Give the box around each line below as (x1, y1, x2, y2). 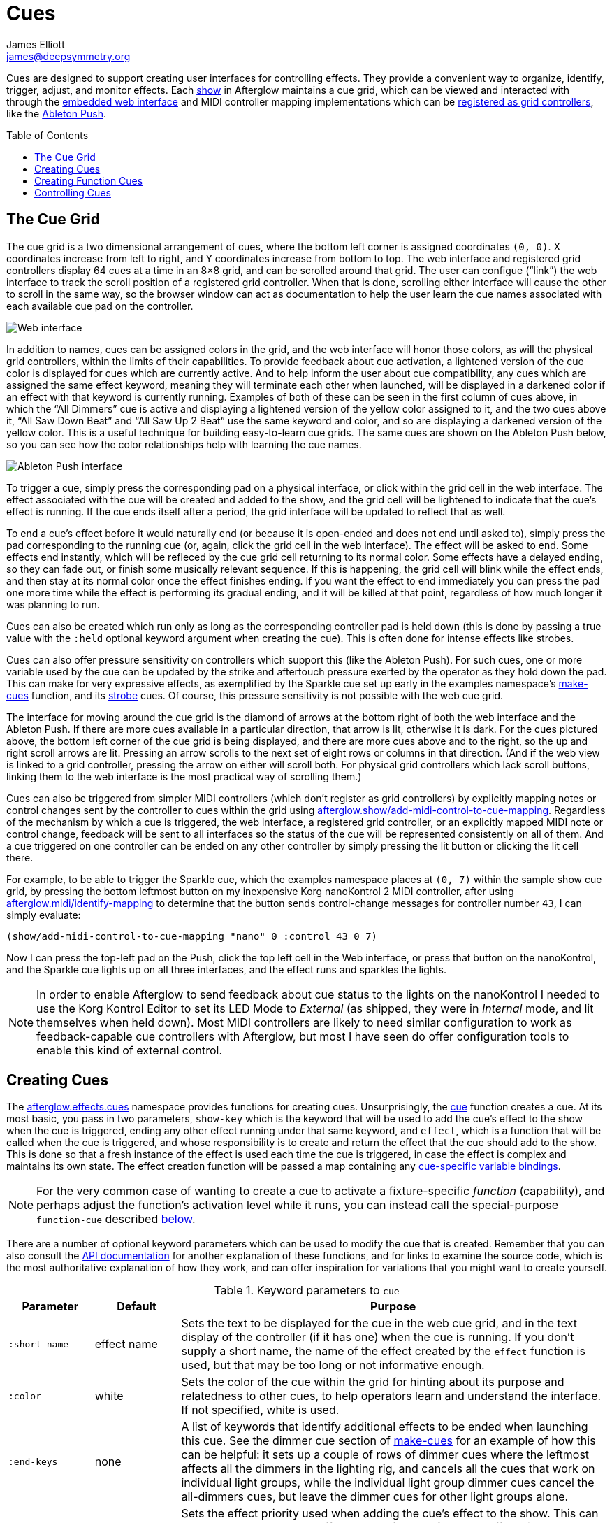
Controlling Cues (34, 186, 111, 199)
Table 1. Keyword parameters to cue (214, 1283, 400, 1298)
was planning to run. (6, 598, 100, 610)
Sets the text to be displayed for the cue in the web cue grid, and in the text (181, 1316, 577, 1331)
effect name (94, 1337, 158, 1352)
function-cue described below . (36, 1212, 196, 1227)
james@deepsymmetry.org (6, 50, 131, 62)
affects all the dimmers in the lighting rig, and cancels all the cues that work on (181, 1461, 595, 1476)
